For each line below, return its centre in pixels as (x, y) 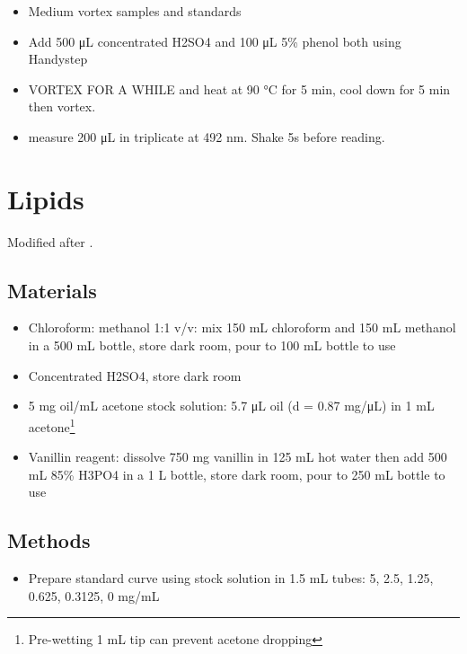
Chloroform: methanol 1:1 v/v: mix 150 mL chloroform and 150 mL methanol (242, 327)
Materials (52, 290)
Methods (49, 540)
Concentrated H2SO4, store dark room (135, 375)
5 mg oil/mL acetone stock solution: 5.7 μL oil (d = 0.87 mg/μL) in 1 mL (231, 406)
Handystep (58, 59)
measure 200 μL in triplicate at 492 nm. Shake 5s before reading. (207, 136)
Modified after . (50, 241)
